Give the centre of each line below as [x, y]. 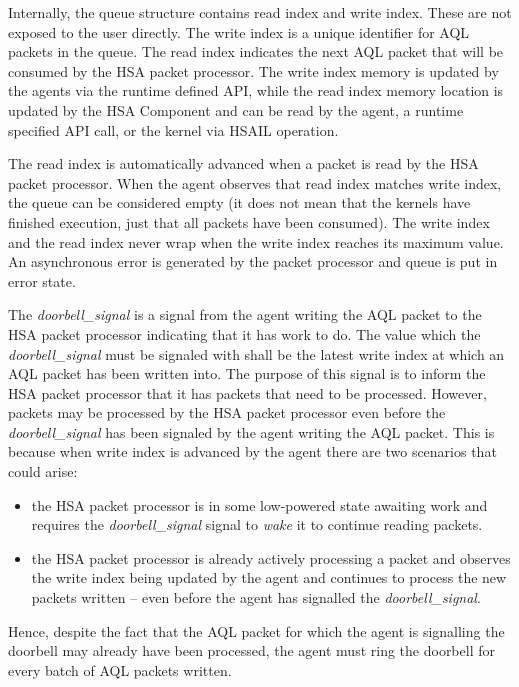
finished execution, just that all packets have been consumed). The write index [249, 221]
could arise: [43, 471]
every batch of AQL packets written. [120, 669]
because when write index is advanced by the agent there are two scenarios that [252, 451]
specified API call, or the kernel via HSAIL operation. [173, 129]
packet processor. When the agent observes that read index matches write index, [255, 182]
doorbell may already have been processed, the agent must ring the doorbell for [251, 650]
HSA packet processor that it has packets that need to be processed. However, [247, 392]
